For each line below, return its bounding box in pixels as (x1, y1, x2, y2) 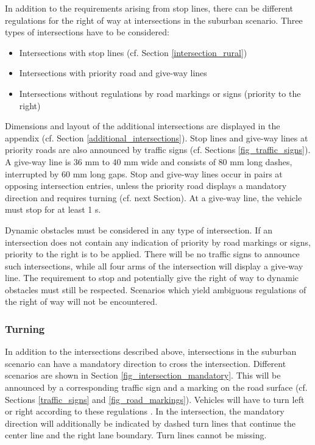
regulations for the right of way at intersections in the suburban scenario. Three (5, 13, 303, 26)
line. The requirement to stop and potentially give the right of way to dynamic (5, 271, 299, 284)
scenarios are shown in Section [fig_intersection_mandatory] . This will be (5, 369, 281, 382)
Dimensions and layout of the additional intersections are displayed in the (5, 119, 280, 132)
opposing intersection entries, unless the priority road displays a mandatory (5, 179, 287, 192)
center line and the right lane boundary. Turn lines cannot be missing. (5, 429, 267, 441)
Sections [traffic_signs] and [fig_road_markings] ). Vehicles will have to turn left (5, 393, 305, 405)
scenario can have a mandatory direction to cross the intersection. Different (5, 357, 286, 369)
